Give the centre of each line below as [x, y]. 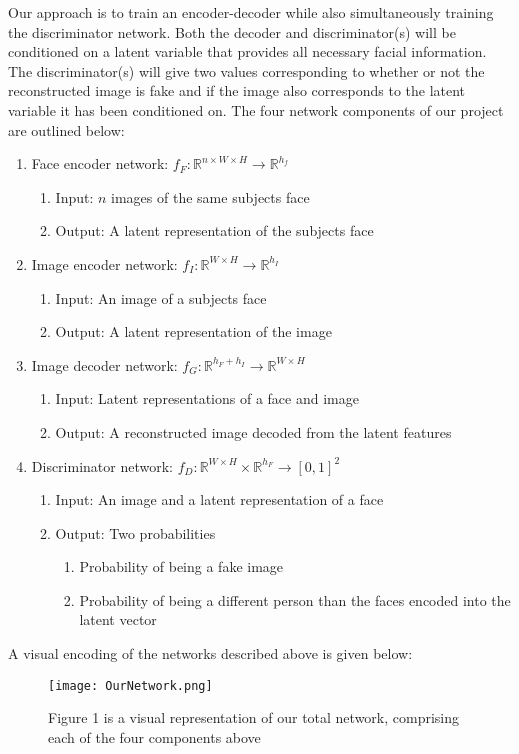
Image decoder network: [104, 364]
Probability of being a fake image [181, 566]
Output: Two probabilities [135, 532]
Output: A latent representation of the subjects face [214, 230]
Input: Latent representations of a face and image [207, 398]
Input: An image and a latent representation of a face [219, 499]
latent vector [118, 619]
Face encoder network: [100, 163]
